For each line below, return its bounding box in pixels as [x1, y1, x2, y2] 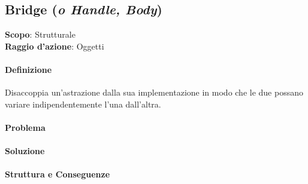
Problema [5, 121, 46, 133]
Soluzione [5, 145, 45, 157]
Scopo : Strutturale [5, 28, 76, 41]
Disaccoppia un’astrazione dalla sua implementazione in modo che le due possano [5, 86, 303, 99]
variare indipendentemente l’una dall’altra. [5, 97, 161, 110]
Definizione [5, 63, 52, 75]
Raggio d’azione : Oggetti [5, 39, 104, 52]
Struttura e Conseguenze [5, 168, 110, 180]
